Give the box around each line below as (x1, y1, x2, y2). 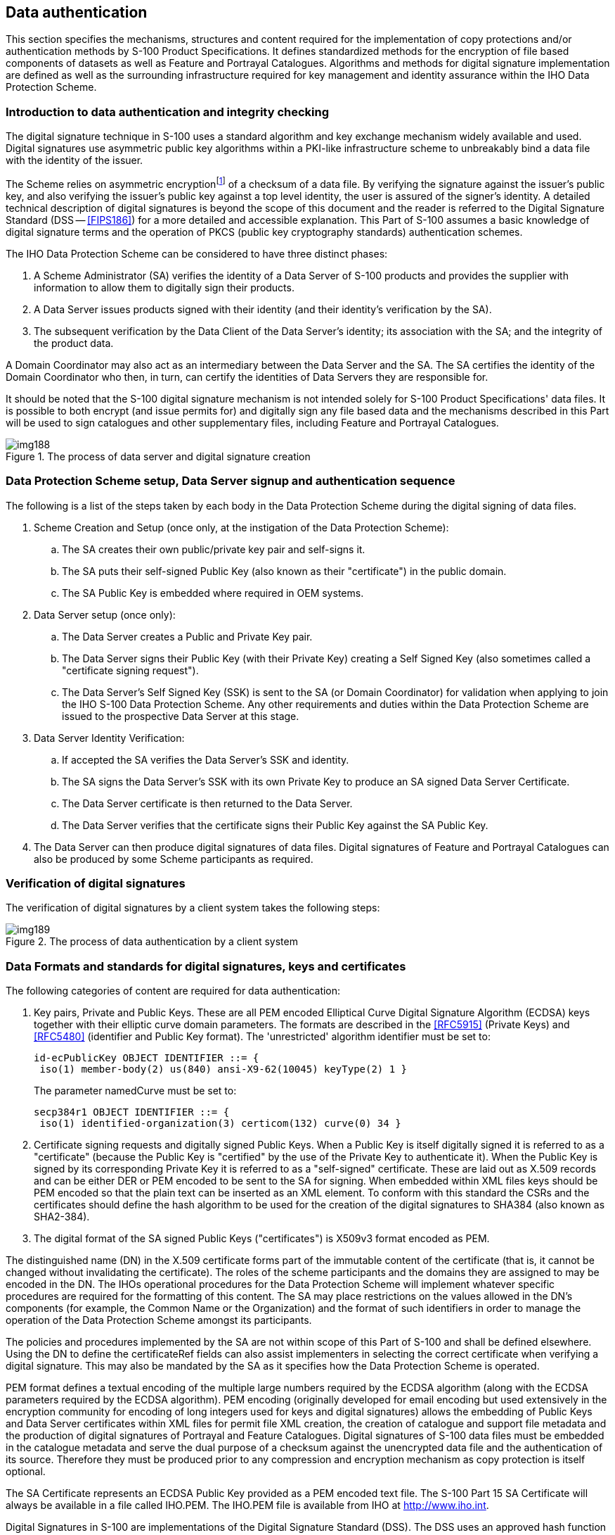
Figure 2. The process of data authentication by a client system (6, 935, 298, 948)
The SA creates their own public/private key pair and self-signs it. (62, 543, 365, 555)
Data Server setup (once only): (34, 608, 176, 621)
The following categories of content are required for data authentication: (6, 985, 341, 997)
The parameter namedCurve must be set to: (34, 1085, 237, 1097)
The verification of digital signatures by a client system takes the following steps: (6, 902, 380, 914)
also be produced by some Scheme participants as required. (34, 852, 313, 865)
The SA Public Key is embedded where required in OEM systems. (62, 586, 364, 599)
